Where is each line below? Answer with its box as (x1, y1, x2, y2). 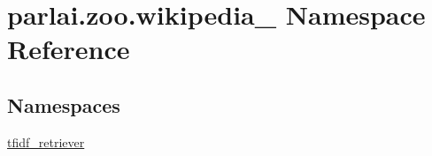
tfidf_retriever (7, 132, 85, 151)
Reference (7, 31, 130, 67)
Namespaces (7, 91, 120, 118)
